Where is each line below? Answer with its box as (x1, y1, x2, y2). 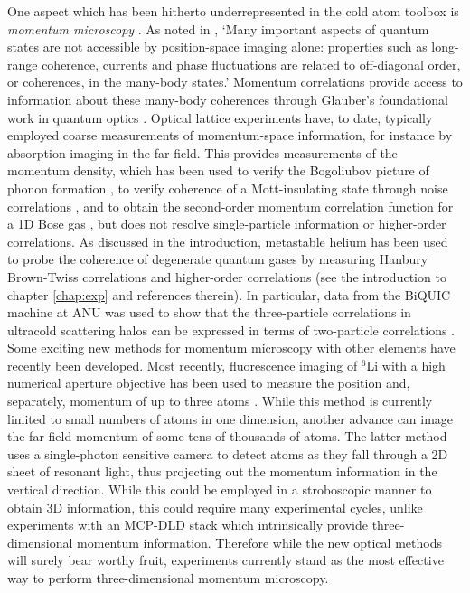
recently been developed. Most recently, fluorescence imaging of (7, 355, 358, 374)
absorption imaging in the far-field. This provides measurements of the (7, 143, 398, 162)
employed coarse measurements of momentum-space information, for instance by (7, 126, 453, 145)
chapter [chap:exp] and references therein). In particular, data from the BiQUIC (7, 285, 451, 304)
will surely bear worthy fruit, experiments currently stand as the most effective (7, 551, 444, 569)
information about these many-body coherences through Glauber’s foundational (7, 89, 448, 108)
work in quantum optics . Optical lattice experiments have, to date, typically (7, 108, 433, 127)
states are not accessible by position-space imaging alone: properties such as (7, 37, 428, 56)
